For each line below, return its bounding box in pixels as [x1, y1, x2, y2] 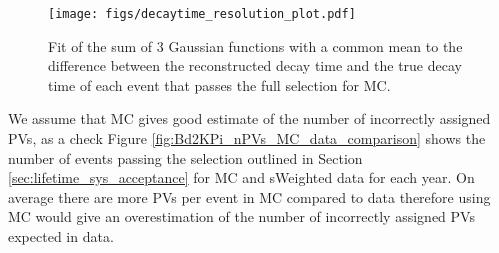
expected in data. [8, 226, 114, 246]
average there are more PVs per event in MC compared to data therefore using [8, 186, 491, 207]
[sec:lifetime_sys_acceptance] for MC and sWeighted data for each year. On [8, 167, 475, 188]
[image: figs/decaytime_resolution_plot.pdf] [48, 7, 356, 21]
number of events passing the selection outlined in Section [8, 147, 363, 168]
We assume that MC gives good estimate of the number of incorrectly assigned [8, 108, 491, 129]
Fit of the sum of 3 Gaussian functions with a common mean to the [48, 35, 463, 56]
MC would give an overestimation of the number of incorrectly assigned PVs [8, 206, 475, 227]
